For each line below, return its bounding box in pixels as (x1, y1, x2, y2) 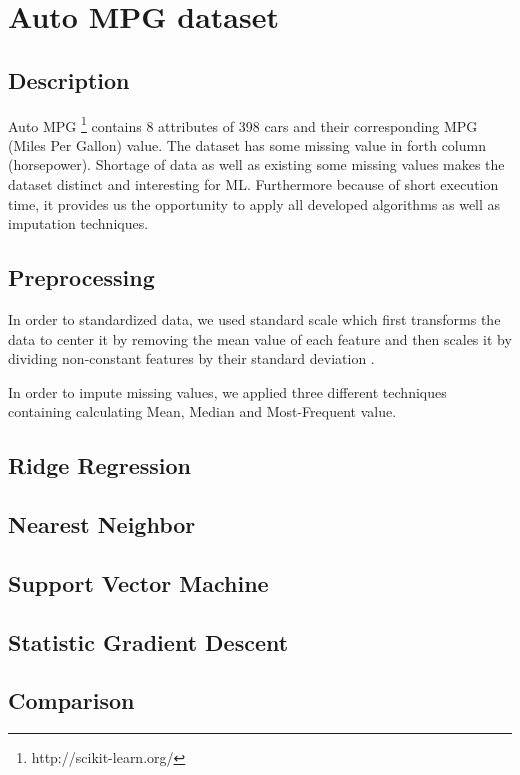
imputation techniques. (8, 213, 149, 234)
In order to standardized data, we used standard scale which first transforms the (8, 309, 501, 329)
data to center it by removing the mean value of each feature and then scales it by (8, 328, 512, 349)
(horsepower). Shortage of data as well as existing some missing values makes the (8, 154, 505, 175)
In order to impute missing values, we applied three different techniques (8, 381, 447, 402)
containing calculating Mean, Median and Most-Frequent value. (8, 401, 397, 422)
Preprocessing (8, 262, 155, 293)
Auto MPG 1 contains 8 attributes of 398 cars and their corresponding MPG (8, 112, 478, 136)
